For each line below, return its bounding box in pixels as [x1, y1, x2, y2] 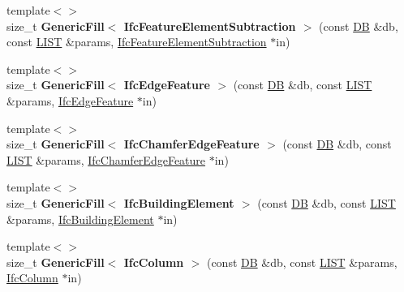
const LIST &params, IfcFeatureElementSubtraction [6, 33, 267, 50]
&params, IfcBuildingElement [6, 210, 154, 227]
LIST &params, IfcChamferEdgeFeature [6, 151, 206, 168]
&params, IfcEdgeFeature [6, 92, 134, 109]
